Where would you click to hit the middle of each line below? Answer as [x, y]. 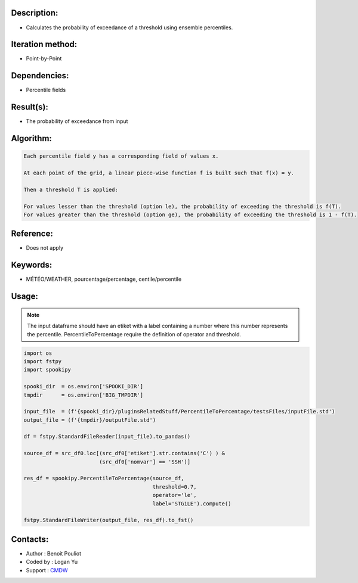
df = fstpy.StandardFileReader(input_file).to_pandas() [107, 437]
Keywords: [32, 265]
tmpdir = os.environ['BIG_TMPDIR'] [83, 395]
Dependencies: [40, 76]
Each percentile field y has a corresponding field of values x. [121, 156]
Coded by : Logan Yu [52, 562]
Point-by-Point [44, 59]
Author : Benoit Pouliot [54, 553]
